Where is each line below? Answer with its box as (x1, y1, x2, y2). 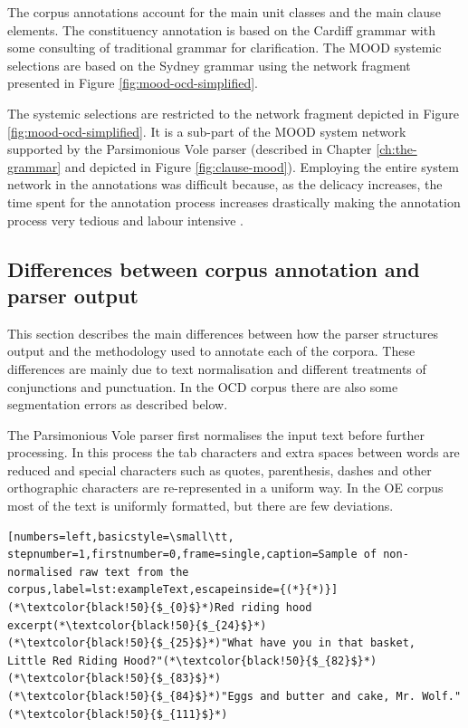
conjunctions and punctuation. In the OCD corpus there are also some (7, 377, 398, 396)
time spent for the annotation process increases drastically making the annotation (7, 192, 461, 211)
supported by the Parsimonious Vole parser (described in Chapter (7, 139, 372, 158)
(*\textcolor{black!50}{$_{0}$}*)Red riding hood (7, 601, 312, 615)
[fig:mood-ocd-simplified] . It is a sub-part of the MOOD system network (7, 121, 406, 140)
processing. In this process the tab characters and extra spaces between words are (7, 443, 460, 462)
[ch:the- (376, 139, 417, 158)
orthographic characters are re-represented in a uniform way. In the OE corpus (7, 478, 444, 497)
